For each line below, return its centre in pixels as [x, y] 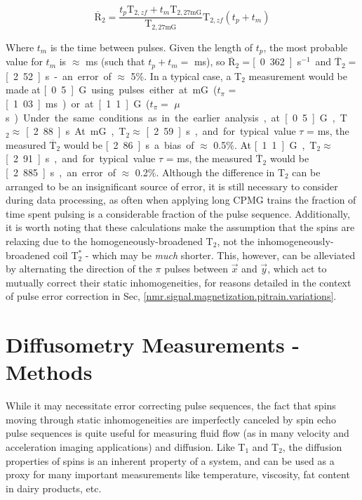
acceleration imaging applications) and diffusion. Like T [126, 447]
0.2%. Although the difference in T [210, 172]
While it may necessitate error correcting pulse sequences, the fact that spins [171, 406]
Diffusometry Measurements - [153, 344]
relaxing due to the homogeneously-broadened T [109, 241]
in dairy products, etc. [54, 488]
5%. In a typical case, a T [186, 75]
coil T [66, 255]
